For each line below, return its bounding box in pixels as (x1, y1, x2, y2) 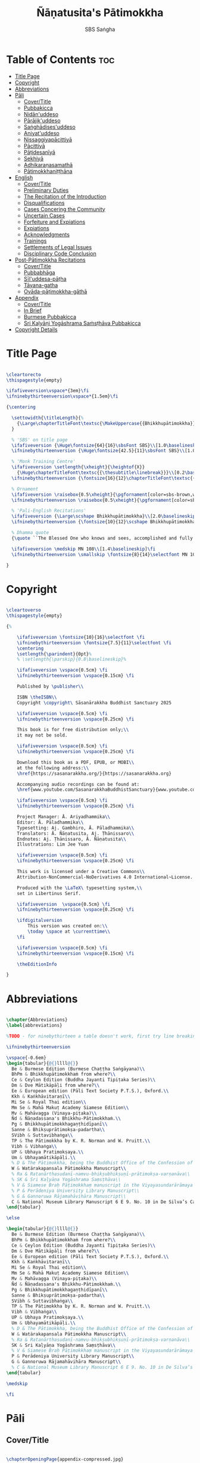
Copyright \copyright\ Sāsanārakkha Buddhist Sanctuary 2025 (17, 700, 171, 706)
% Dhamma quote (11, 530, 49, 536)
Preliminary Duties (23, 187, 69, 194)
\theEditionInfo (17, 961, 58, 967)
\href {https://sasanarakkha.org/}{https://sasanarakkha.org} (17, 771, 171, 776)
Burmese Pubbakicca (23, 313, 76, 320)
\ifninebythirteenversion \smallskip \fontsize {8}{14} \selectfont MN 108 (11, 551, 198, 557)
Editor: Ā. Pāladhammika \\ (17, 819, 84, 825)
